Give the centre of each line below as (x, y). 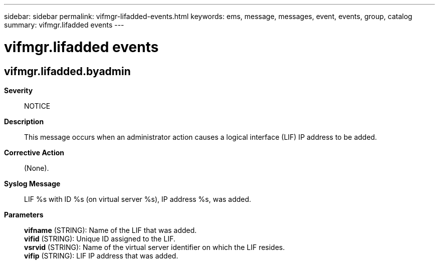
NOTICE (37, 106)
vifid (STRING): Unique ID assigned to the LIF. (100, 238)
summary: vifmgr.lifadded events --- (64, 25)
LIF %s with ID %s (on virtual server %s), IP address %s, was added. (138, 199)
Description (24, 121)
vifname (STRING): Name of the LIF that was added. (111, 230)
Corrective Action (34, 152)
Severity (19, 90)
